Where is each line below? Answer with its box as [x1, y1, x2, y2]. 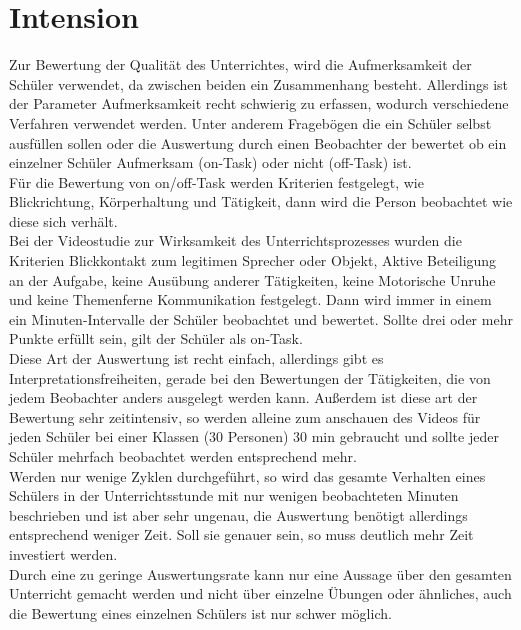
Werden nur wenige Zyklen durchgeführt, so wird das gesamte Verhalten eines [9, 465, 486, 486]
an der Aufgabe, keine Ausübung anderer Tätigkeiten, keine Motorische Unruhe [9, 269, 496, 290]
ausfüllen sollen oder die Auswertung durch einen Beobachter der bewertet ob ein [9, 132, 507, 153]
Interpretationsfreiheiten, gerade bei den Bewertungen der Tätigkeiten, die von [9, 367, 491, 388]
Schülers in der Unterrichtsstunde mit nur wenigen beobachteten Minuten [9, 485, 459, 506]
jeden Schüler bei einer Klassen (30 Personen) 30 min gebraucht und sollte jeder [9, 426, 499, 447]
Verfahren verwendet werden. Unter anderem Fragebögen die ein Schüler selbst [9, 112, 492, 133]
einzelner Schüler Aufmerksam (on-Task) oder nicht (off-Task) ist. [9, 152, 412, 173]
